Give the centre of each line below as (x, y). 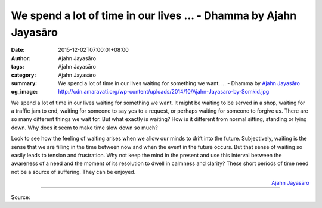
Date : (18, 50)
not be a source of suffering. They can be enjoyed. (73, 172)
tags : (18, 67)
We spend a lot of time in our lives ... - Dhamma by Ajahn (154, 15)
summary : (24, 83)
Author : (21, 58)
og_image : (24, 92)
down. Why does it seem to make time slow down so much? (84, 128)
